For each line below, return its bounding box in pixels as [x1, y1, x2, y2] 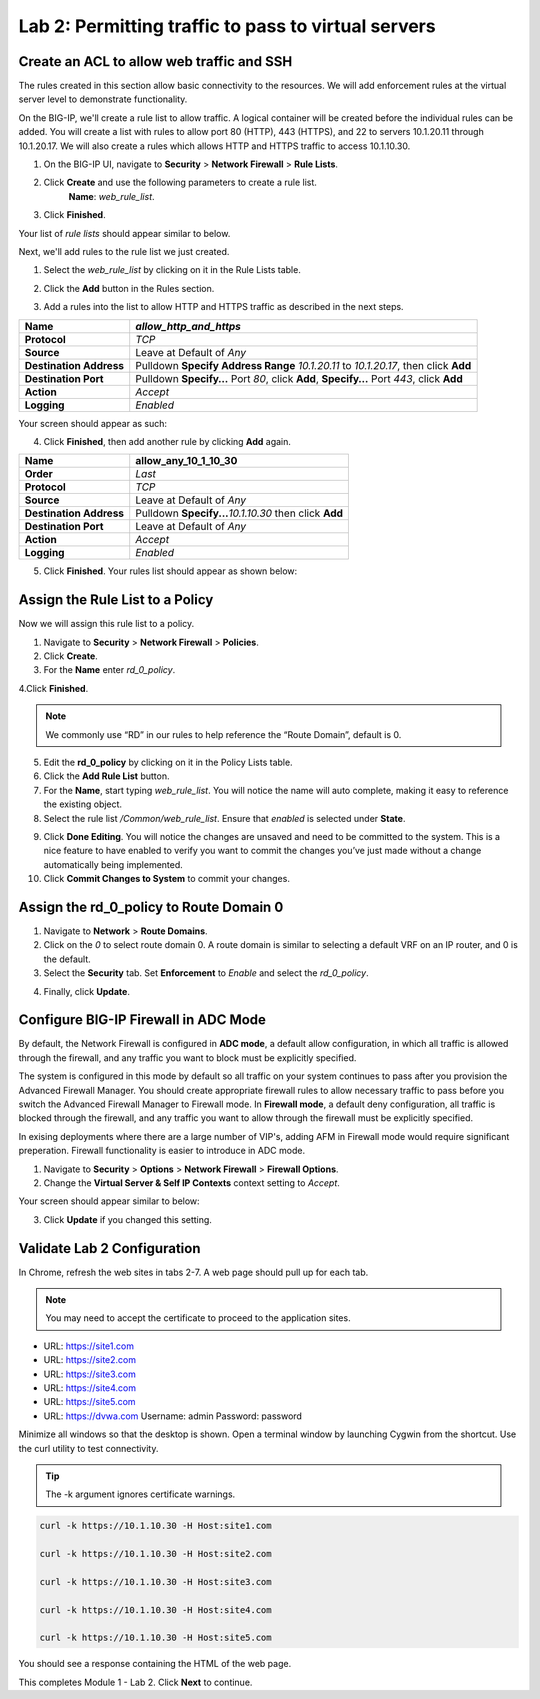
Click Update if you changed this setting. [43, 1213, 212, 1225]
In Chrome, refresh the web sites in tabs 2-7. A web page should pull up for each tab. [18, 1266, 369, 1278]
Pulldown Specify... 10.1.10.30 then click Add [135, 506, 344, 520]
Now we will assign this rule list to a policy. [18, 618, 195, 630]
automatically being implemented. [43, 858, 184, 870]
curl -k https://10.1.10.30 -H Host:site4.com [39, 1604, 272, 1615]
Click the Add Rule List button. [43, 770, 170, 782]
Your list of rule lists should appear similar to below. [18, 227, 231, 239]
